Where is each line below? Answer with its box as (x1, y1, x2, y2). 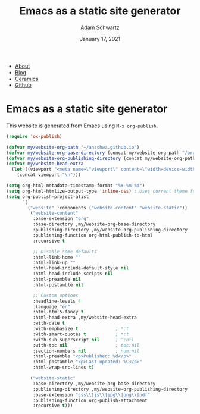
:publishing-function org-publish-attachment (32, 397, 148, 403)
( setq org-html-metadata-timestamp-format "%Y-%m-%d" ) (6, 183, 145, 189)
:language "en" (32, 303, 70, 310)
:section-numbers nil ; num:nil (32, 348, 140, 354)
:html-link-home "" (32, 254, 82, 260)
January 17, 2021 (79, 35, 121, 42)
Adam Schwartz (80, 24, 120, 31)
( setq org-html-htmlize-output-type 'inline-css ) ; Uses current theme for (6, 188, 198, 194)
